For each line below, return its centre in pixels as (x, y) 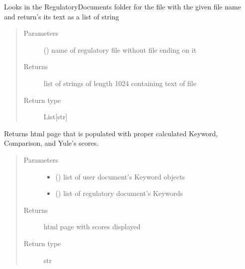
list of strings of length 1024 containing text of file (120, 83)
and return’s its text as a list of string (62, 16)
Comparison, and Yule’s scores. (51, 143)
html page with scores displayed (92, 226)
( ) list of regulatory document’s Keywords (119, 193)
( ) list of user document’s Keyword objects (120, 176)
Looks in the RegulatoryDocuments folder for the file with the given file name (122, 6)
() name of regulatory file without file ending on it (120, 49)
